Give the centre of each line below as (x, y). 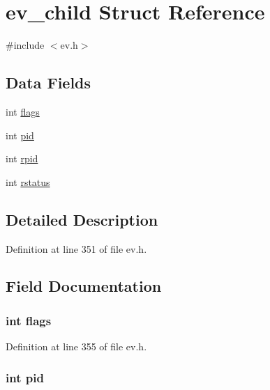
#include (25, 45)
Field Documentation (84, 286)
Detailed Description (82, 219)
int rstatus (28, 181)
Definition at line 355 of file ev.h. (76, 346)
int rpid (22, 158)
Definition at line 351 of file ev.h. (76, 248)
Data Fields (48, 83)
